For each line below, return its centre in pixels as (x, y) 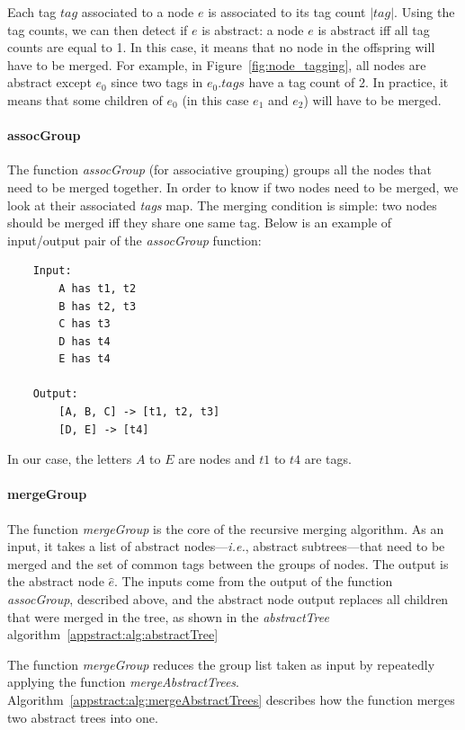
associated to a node (138, 12)
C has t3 (85, 324)
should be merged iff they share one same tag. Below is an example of (200, 223)
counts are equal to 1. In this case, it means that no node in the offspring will (221, 47)
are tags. (328, 459)
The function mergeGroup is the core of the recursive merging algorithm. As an (226, 528)
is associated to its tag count (287, 12)
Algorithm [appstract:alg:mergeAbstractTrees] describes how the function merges (231, 699)
